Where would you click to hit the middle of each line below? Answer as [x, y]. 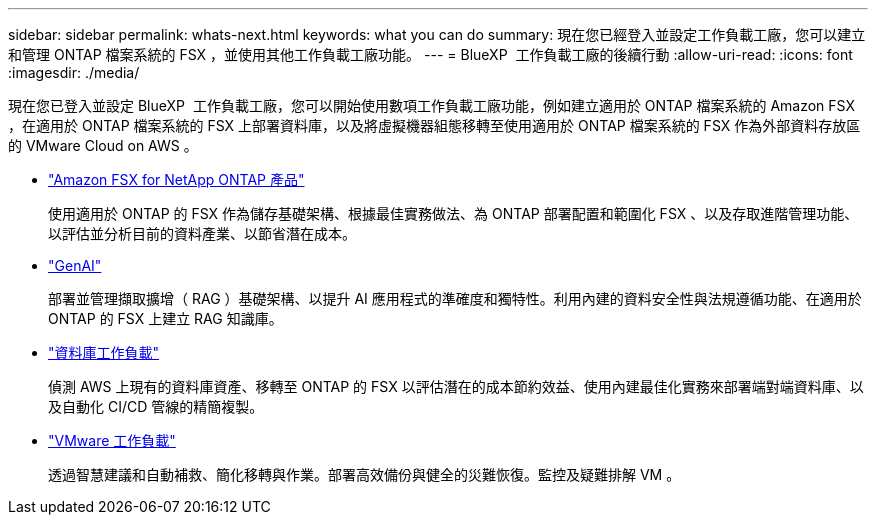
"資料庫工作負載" [104, 352]
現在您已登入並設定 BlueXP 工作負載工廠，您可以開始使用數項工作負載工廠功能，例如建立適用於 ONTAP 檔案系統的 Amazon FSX [431, 105]
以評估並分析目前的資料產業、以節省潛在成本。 [202, 233]
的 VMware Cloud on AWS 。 [103, 145]
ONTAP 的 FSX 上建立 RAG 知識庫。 [165, 318]
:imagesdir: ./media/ [74, 72]
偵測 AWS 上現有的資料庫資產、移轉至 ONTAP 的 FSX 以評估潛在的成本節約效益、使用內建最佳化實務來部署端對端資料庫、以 [456, 386]
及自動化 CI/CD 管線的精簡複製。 [156, 406]
